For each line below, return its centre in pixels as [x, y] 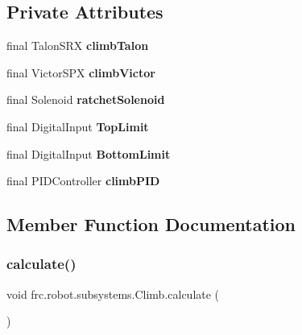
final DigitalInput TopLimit [78, 126]
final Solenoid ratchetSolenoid [86, 99]
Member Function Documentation [151, 224]
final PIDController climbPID [83, 181]
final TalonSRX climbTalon [78, 45]
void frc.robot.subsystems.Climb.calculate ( [113, 294]
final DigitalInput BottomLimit [89, 153]
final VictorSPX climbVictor [81, 72]
